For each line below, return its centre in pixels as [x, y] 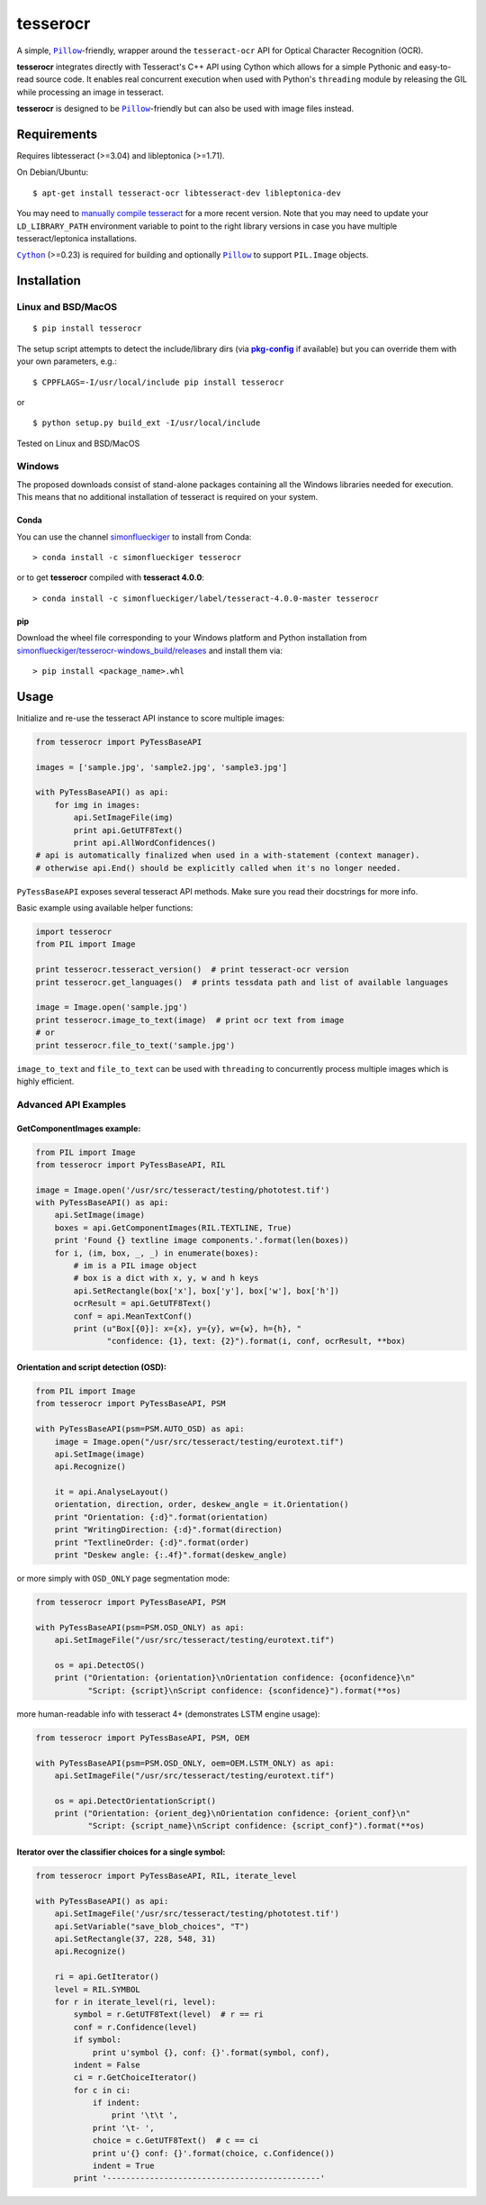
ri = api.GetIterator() [107, 1977]
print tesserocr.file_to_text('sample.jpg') [135, 1045]
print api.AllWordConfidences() [144, 843]
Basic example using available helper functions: [105, 908]
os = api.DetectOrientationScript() [135, 1801]
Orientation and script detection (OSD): [91, 1367]
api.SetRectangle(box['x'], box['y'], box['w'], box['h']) [207, 1291]
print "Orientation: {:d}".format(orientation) [162, 1517]
